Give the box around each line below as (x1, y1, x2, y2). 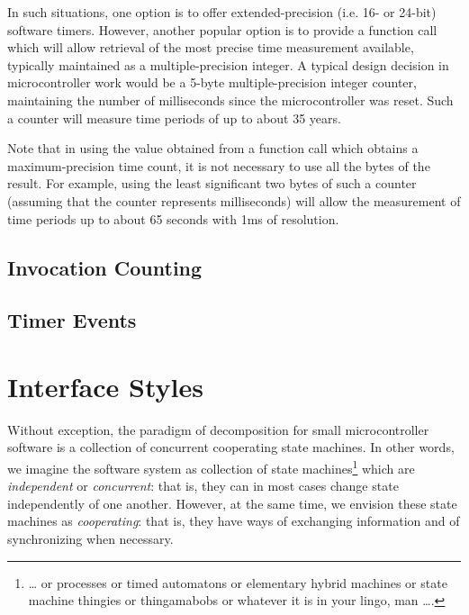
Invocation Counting (7, 253, 203, 281)
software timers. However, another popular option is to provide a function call (7, 20, 437, 39)
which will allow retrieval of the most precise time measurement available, (7, 38, 414, 57)
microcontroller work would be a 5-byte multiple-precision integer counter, (7, 73, 417, 92)
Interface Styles (7, 367, 203, 404)
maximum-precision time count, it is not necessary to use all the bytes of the (7, 156, 430, 175)
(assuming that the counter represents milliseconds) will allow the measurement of (7, 191, 461, 210)
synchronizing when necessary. (7, 529, 174, 548)
